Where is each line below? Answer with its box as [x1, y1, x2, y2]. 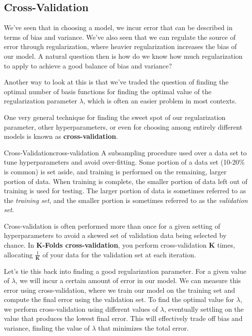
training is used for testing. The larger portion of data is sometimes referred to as [4, 185, 246, 196]
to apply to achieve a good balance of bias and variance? [4, 60, 172, 70]
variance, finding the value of [4, 323, 90, 333]
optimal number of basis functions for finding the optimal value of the [4, 86, 212, 96]
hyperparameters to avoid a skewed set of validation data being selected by [4, 230, 227, 240]
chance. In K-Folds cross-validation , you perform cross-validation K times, [4, 240, 235, 250]
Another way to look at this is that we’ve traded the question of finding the [4, 77, 229, 87]
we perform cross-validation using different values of [4, 303, 158, 314]
